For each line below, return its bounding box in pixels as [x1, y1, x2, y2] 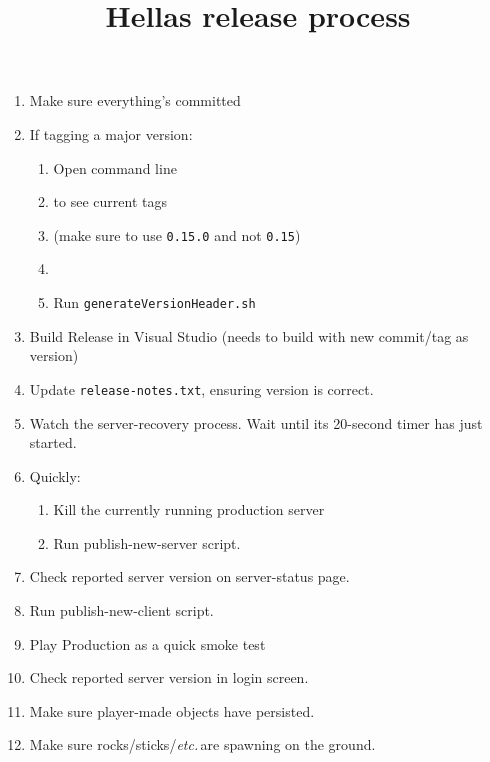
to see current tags [53, 191, 167, 212]
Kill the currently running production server [53, 499, 325, 520]
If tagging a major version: [29, 123, 193, 144]
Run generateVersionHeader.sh [53, 292, 256, 312]
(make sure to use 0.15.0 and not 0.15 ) [53, 224, 301, 245]
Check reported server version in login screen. [29, 667, 309, 688]
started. [29, 432, 77, 453]
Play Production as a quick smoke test [29, 633, 266, 654]
